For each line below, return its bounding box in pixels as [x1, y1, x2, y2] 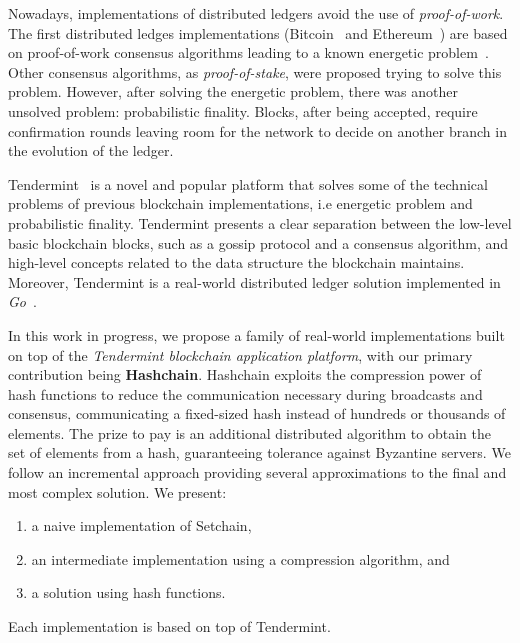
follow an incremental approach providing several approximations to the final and [8, 462, 507, 483]
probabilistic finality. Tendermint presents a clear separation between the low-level [8, 212, 512, 233]
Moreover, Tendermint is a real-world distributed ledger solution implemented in [8, 271, 501, 292]
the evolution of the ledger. [8, 140, 174, 161]
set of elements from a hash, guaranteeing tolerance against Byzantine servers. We [8, 442, 511, 463]
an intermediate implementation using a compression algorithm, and [31, 548, 450, 569]
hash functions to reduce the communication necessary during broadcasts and [8, 383, 483, 404]
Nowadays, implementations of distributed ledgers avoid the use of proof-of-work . [8, 3, 504, 23]
